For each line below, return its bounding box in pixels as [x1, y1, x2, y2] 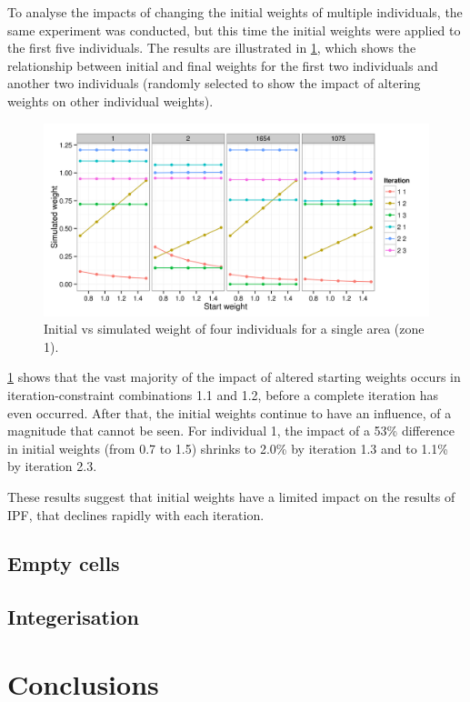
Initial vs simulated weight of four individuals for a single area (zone [44, 319, 425, 338]
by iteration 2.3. [7, 456, 97, 476]
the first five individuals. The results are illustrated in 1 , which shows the [7, 38, 416, 57]
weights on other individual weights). [7, 91, 214, 110]
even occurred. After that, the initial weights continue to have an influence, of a [7, 403, 452, 422]
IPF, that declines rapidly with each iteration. [7, 505, 265, 524]
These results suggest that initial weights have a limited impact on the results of [7, 486, 455, 506]
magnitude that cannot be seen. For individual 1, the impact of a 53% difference [7, 421, 455, 440]
